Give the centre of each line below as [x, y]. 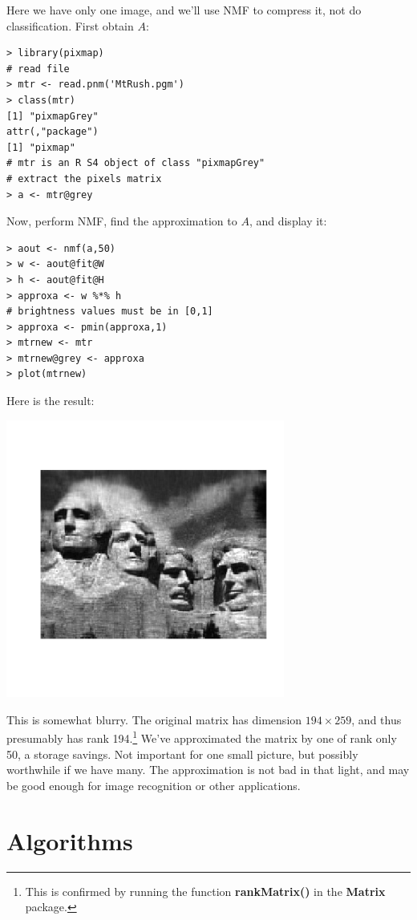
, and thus [377, 719]
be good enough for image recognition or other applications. [154, 785]
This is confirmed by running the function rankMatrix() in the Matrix [205, 891]
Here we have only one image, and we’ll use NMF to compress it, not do [184, 10]
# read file [38, 69]
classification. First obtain [70, 25]
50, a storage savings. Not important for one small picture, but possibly [182, 754]
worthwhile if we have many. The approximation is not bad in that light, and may [208, 770]
